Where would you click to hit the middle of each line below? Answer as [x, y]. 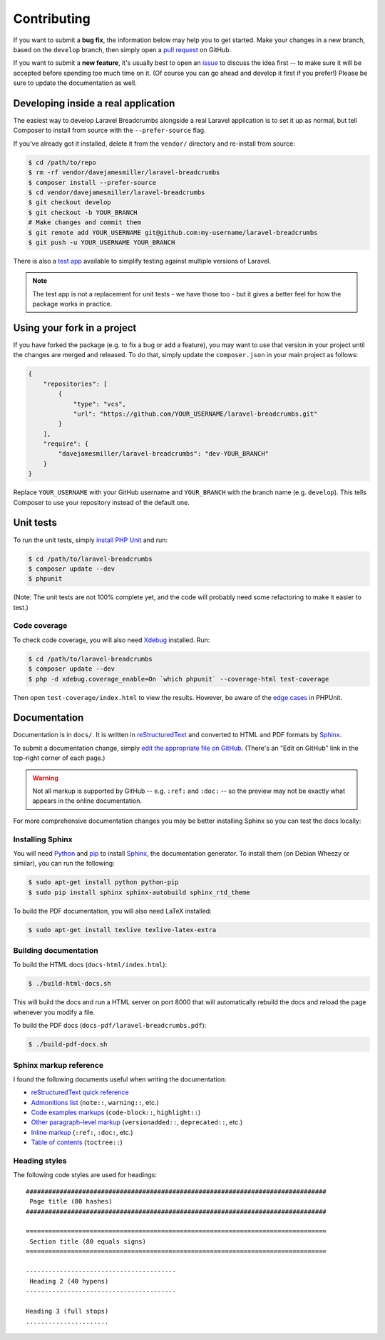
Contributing [52, 19]
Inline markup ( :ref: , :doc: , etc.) [82, 1132]
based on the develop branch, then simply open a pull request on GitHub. [122, 49]
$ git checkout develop [70, 202]
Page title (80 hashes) [71, 1201]
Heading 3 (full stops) [67, 1311]
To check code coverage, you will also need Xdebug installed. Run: [112, 640]
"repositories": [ [75, 384]
